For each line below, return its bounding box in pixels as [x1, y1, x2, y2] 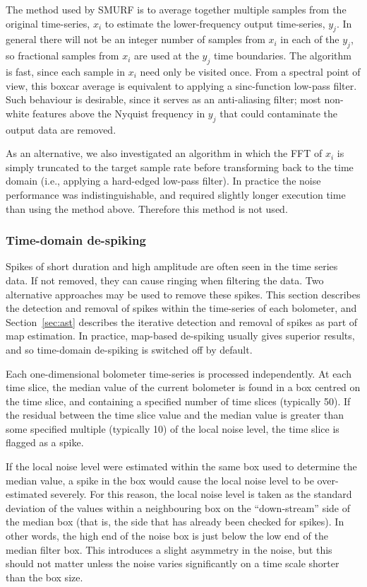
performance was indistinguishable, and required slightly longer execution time [6, 187, 346, 202]
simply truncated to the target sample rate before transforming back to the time [6, 159, 354, 174]
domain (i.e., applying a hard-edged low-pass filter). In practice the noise [6, 173, 321, 188]
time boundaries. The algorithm [213, 48, 351, 63]
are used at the [134, 48, 199, 63]
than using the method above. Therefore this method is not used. [6, 201, 288, 216]
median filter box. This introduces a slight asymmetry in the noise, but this [6, 542, 332, 557]
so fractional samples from [6, 48, 119, 63]
